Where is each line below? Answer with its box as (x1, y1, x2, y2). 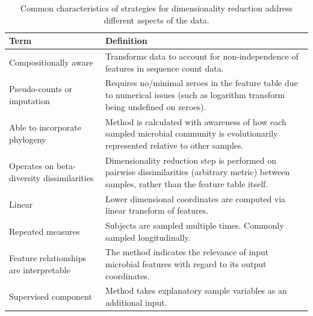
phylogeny (9, 132, 46, 145)
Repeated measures (9, 225, 80, 237)
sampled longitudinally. (105, 231, 191, 243)
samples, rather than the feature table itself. (105, 177, 268, 190)
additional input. (105, 296, 167, 309)
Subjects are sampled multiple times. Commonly (105, 219, 284, 231)
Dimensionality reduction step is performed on (105, 153, 277, 166)
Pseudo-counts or (9, 82, 72, 95)
